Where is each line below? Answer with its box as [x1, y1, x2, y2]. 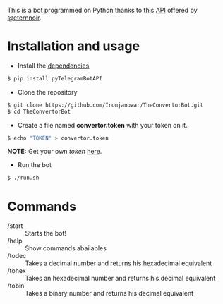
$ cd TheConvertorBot [7, 108, 71, 115]
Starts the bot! [25, 229, 67, 238]
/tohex [7, 267, 26, 275]
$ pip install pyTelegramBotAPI [7, 75, 102, 82]
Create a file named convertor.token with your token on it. [17, 121, 188, 129]
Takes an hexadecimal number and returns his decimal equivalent [25, 274, 216, 283]
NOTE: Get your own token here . [7, 147, 102, 156]
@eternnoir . [7, 13, 42, 22]
